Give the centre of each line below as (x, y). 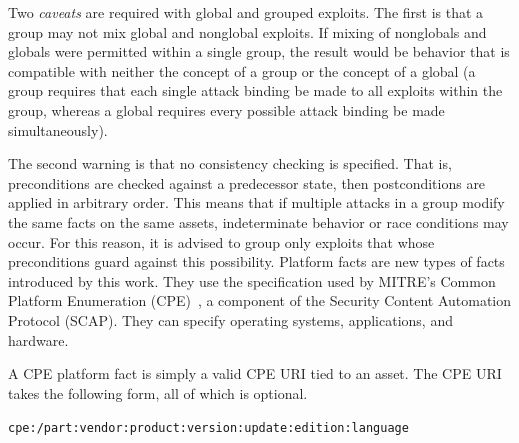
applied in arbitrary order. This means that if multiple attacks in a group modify (256, 202)
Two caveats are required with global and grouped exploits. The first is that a (246, 12)
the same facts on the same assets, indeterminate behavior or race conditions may (258, 221)
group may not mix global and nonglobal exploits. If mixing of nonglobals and (247, 31)
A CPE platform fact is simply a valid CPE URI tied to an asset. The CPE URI (255, 373)
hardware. (38, 339)
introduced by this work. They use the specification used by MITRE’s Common (252, 280)
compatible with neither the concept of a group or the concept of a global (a (242, 70)
